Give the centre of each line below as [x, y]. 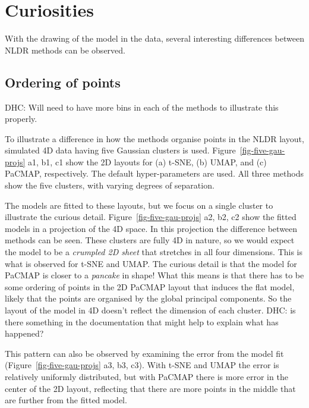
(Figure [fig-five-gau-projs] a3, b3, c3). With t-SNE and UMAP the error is [142, 365]
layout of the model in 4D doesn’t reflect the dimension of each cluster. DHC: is [150, 310]
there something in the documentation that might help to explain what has [142, 321]
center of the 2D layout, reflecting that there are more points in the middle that [150, 388]
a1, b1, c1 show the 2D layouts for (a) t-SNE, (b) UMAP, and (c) [147, 161]
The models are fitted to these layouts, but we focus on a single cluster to [139, 205]
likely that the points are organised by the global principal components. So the [148, 298]
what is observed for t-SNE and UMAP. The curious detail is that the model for [151, 263]
